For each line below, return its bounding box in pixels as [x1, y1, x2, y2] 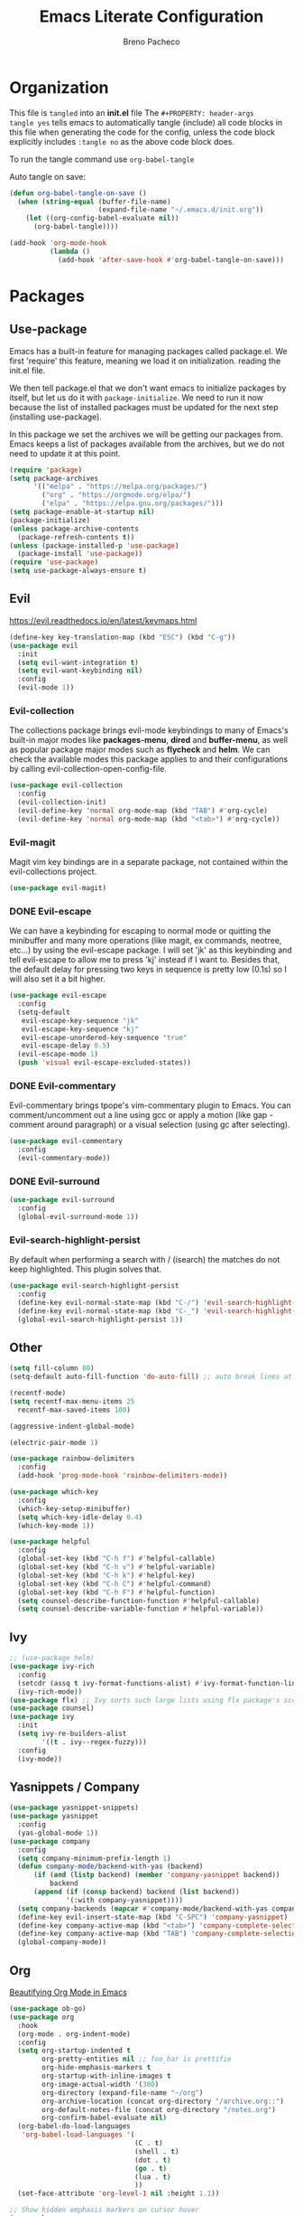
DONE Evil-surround [9, 1175, 101, 1188]
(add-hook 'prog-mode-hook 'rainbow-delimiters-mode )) [17, 1471, 228, 1480]
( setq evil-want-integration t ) [17, 658, 140, 667]
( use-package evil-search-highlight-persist [9, 1282, 179, 1291]
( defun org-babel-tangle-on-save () [9, 188, 147, 198]
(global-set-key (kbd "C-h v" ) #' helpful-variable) [17, 1563, 216, 1572]
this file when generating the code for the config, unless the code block [9, 127, 275, 137]
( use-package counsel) [9, 1704, 95, 1714]
